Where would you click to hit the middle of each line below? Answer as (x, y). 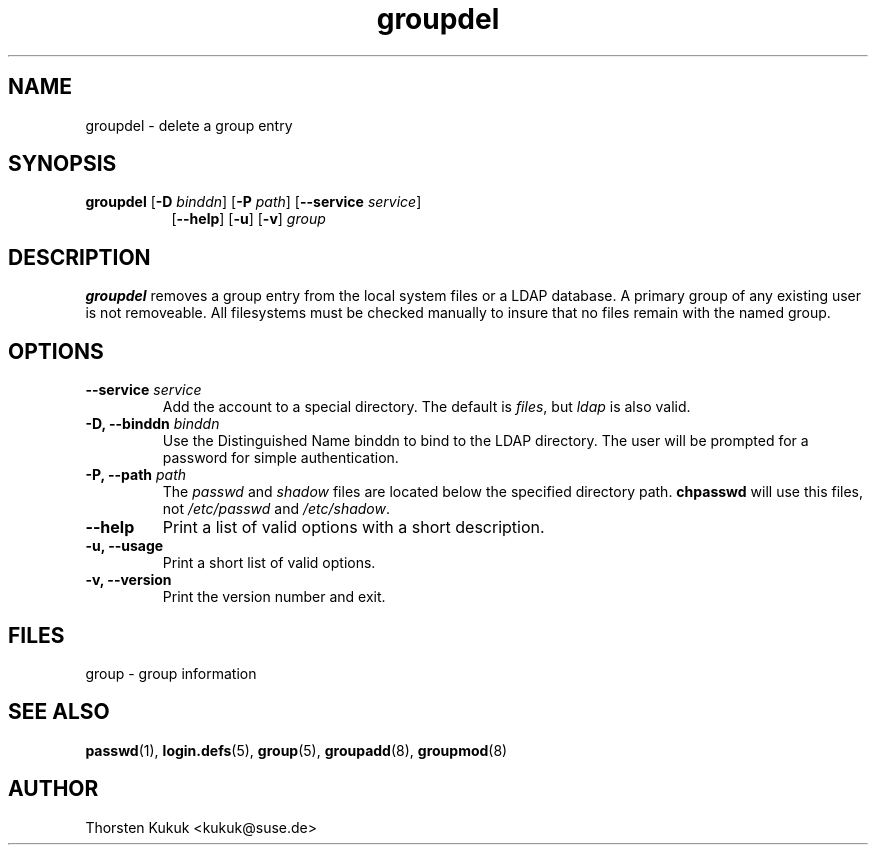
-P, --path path (136, 475)
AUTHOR (53, 789)
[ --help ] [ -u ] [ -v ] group (248, 219)
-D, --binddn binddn (152, 424)
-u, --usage (124, 546)
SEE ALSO (59, 712)
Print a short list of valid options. (269, 563)
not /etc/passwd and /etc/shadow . (276, 509)
